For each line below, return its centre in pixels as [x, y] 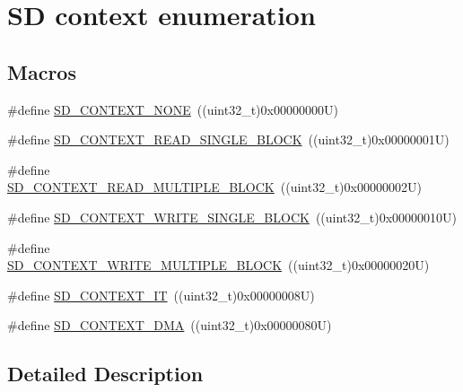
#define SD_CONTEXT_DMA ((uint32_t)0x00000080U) [170, 325]
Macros [42, 71]
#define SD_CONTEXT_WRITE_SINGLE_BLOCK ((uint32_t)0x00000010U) [232, 217]
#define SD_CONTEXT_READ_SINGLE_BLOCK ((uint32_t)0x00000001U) [228, 139]
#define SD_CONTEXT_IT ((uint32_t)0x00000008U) [161, 295]
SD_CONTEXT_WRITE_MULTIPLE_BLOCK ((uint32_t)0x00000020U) [218, 265]
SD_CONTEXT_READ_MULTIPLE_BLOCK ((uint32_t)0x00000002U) [214, 187]
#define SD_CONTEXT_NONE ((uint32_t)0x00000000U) [173, 109]
